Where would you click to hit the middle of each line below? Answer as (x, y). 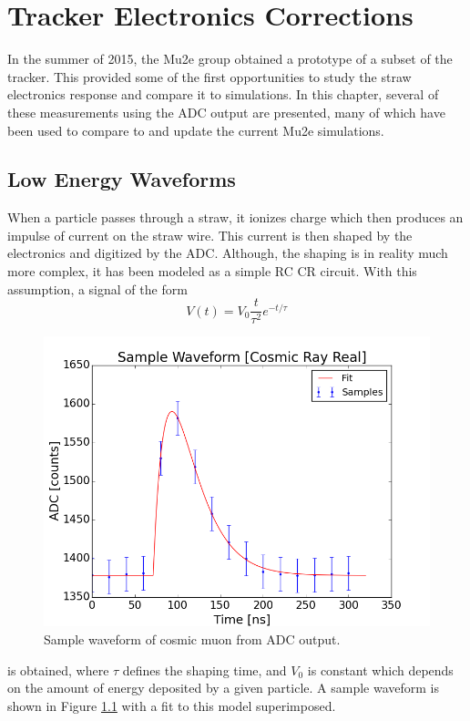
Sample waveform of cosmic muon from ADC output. (192, 639)
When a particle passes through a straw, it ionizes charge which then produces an (235, 217)
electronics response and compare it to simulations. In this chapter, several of (223, 94)
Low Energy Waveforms (122, 179)
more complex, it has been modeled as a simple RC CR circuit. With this (212, 271)
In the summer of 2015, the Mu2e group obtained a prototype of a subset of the (230, 59)
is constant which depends (380, 669)
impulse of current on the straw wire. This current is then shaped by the (210, 235)
